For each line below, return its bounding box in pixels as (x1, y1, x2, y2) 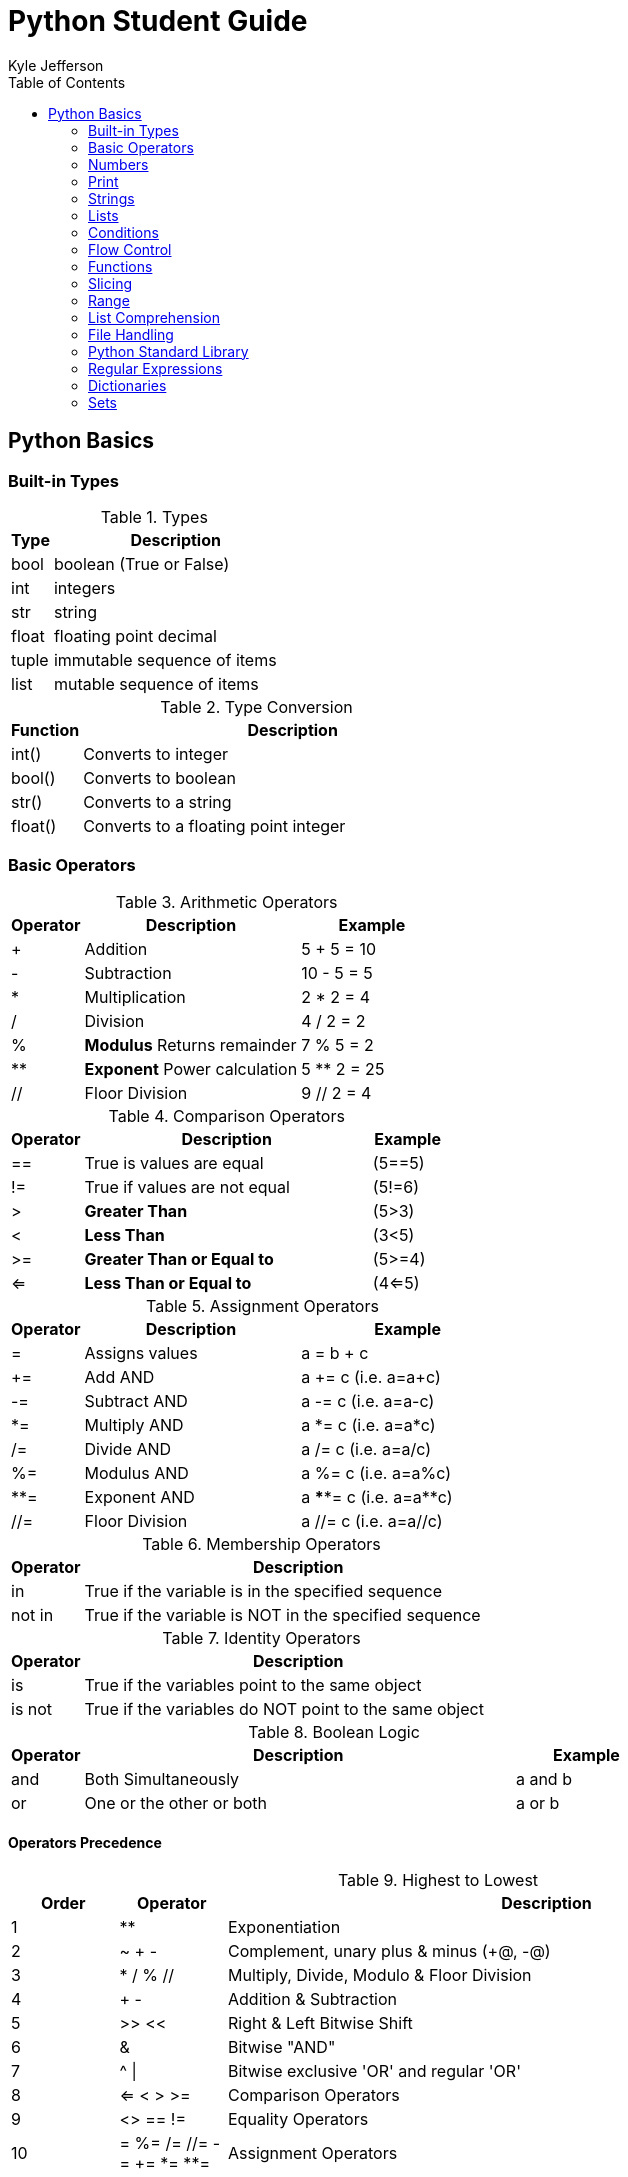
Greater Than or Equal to (84, 1248, 274, 1269)
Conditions (88, 223, 159, 241)
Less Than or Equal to (84, 1272, 252, 1293)
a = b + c (301, 1342, 369, 1363)
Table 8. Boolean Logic (248, 1721, 420, 1742)
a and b (515, 1768, 572, 1789)
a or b (515, 1792, 560, 1813)
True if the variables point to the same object (84, 1674, 422, 1695)
